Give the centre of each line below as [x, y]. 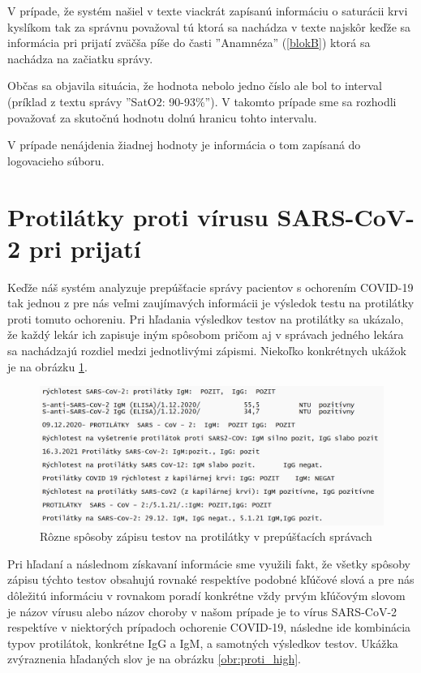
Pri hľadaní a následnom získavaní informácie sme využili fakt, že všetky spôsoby [209, 563]
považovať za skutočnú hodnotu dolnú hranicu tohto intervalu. [162, 117]
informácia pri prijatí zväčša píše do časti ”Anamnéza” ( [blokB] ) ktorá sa [189, 43]
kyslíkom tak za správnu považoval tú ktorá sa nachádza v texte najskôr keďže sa [209, 26]
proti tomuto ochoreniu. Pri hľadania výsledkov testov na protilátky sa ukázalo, [206, 318]
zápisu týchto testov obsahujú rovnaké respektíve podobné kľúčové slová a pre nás [211, 579]
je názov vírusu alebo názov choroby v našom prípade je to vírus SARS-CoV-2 [202, 611]
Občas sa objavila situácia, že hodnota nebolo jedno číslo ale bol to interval [195, 86]
